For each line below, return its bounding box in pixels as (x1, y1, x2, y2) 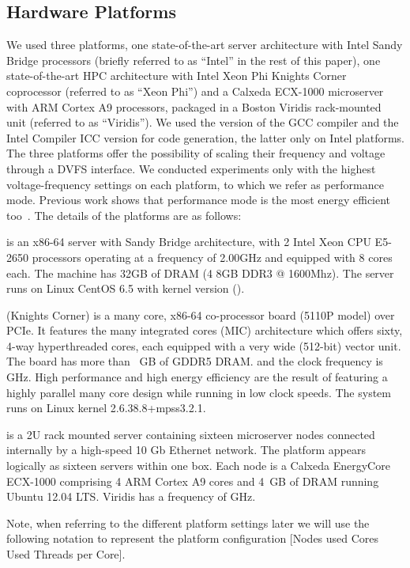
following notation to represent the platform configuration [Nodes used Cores (6, 530, 379, 547)
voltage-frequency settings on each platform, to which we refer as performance (6, 176, 384, 192)
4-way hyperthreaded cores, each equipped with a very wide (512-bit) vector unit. (6, 337, 401, 354)
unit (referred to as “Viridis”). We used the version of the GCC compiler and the (6, 114, 399, 131)
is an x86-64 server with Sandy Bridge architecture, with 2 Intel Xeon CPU (6, 233, 371, 250)
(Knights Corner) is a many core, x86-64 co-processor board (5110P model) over (6, 306, 395, 323)
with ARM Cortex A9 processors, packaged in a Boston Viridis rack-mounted (6, 98, 382, 115)
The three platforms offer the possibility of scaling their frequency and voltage (6, 145, 386, 161)
